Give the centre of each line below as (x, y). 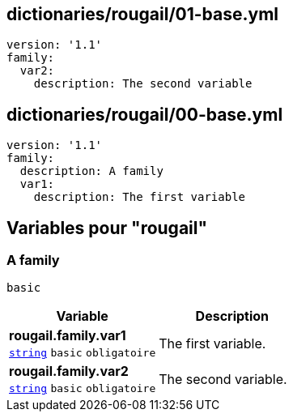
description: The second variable (143, 84)
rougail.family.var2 (69, 371)
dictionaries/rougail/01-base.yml (143, 14)
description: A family (91, 171)
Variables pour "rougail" (107, 228)
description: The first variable (140, 197)
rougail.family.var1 (68, 336)
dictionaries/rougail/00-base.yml (145, 114)
